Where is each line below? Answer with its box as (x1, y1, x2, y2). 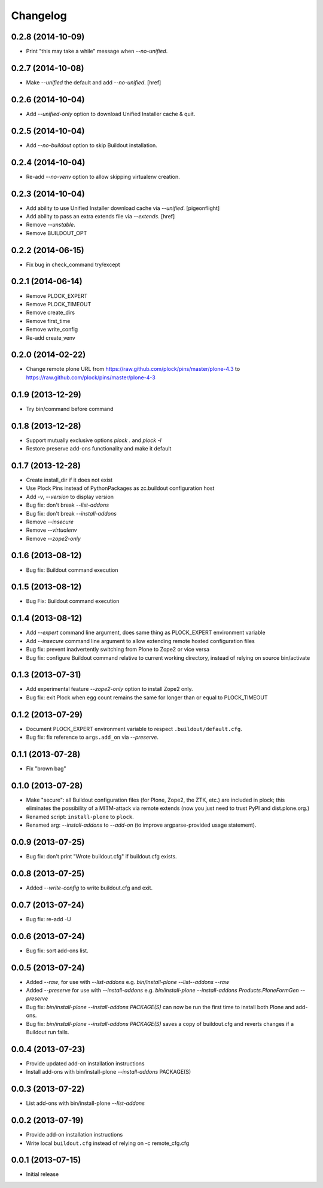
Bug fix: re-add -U (26, 915, 71, 922)
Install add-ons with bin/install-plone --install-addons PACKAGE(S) (26, 1068, 191, 1076)
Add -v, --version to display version (26, 493, 114, 500)
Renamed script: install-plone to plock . (26, 813, 134, 820)
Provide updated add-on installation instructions (26, 1059, 145, 1067)
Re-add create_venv (26, 334, 76, 341)
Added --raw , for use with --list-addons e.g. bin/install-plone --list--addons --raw (26, 978, 230, 985)
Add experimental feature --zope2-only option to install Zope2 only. (26, 686, 194, 693)
